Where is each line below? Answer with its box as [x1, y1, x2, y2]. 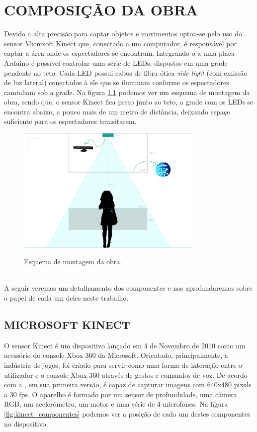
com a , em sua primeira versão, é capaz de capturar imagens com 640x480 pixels [4, 379, 252, 390]
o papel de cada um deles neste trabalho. [4, 292, 129, 303]
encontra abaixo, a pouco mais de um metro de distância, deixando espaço [4, 106, 231, 116]
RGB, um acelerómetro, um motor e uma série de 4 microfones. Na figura [4, 399, 228, 409]
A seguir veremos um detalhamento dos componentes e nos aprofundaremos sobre [4, 283, 253, 293]
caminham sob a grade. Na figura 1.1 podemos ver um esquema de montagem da [4, 87, 250, 97]
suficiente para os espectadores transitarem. [4, 116, 137, 126]
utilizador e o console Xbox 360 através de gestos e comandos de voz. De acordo [4, 369, 248, 380]
